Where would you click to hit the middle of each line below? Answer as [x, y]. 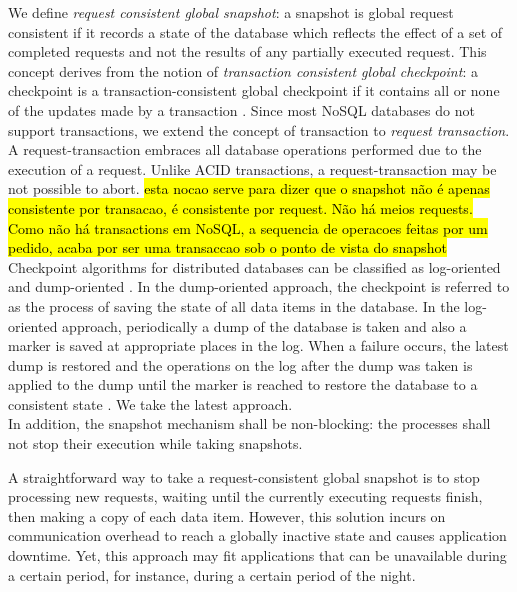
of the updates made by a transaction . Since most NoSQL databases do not [241, 109]
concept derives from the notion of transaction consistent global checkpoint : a [243, 70]
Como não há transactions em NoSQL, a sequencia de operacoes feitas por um [248, 227]
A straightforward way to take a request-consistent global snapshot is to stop [244, 476]
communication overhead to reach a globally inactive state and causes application [257, 535]
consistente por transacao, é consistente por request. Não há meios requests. [240, 207]
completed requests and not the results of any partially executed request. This [247, 51]
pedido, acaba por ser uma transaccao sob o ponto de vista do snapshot [227, 247]
